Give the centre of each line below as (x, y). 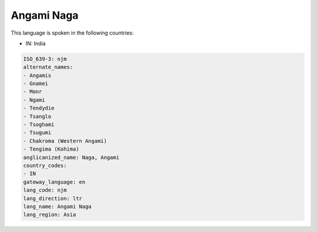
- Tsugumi (37, 133)
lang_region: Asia (50, 215)
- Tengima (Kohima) (51, 149)
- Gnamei (36, 84)
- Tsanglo (37, 116)
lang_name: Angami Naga (58, 206)
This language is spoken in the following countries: (72, 33)
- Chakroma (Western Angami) (65, 141)
